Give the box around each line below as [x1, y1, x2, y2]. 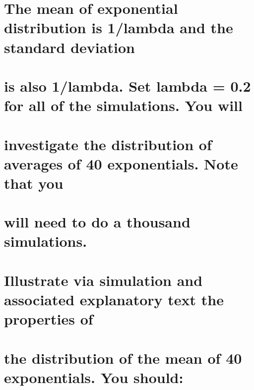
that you [4, 172, 63, 193]
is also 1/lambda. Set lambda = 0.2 [4, 75, 251, 96]
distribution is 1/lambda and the [4, 17, 233, 38]
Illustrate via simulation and [4, 270, 203, 290]
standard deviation [4, 37, 135, 57]
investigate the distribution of [4, 134, 212, 154]
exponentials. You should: [4, 367, 184, 387]
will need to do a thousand [4, 212, 190, 232]
